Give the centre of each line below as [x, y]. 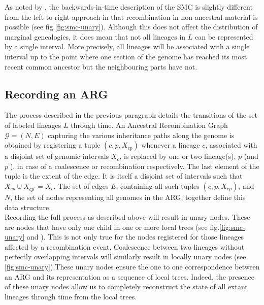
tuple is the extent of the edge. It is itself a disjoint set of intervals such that [124, 176]
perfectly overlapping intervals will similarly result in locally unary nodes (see [125, 257]
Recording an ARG [56, 94]
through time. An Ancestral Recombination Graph [149, 125]
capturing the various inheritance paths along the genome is [141, 135]
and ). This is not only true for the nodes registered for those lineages [135, 237]
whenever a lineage [171, 145]
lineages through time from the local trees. [71, 296]
